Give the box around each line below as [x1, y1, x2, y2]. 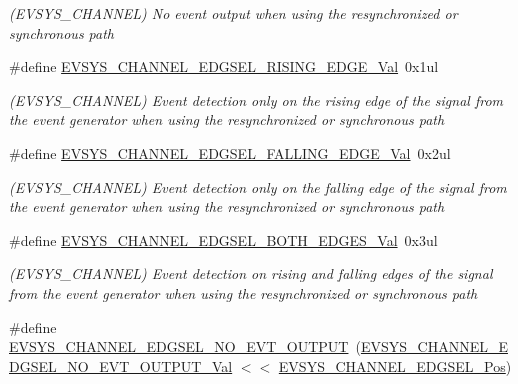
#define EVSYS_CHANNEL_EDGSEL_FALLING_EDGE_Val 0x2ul [9, 142, 451, 163]
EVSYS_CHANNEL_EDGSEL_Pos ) [278, 355, 512, 376]
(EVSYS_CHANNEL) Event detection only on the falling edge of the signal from [9, 176, 507, 197]
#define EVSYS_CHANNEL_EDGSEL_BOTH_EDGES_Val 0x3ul [9, 229, 438, 250]
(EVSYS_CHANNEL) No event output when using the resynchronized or [9, 3, 458, 23]
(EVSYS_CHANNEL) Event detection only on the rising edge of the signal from [9, 89, 504, 110]
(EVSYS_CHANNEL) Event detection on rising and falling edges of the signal [9, 263, 493, 284]
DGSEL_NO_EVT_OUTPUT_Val [9, 355, 233, 376]
